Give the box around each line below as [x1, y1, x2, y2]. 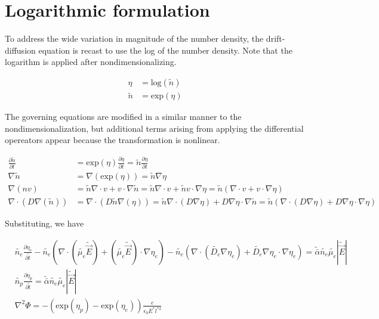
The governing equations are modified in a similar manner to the [5, 110, 242, 123]
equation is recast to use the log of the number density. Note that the [38, 44, 292, 56]
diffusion [5, 44, 36, 56]
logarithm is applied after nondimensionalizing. [5, 55, 177, 68]
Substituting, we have [5, 217, 84, 230]
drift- [266, 32, 285, 45]
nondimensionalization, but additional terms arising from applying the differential [5, 122, 304, 134]
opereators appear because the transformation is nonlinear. [5, 134, 220, 146]
